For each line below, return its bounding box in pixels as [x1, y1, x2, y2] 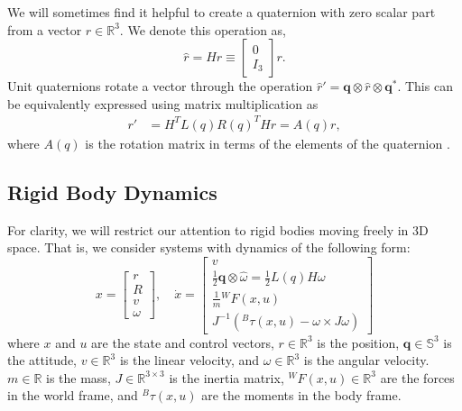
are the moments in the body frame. [201, 386, 402, 405]
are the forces [380, 368, 455, 387]
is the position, [317, 333, 400, 352]
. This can [397, 77, 453, 96]
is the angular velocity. [303, 351, 430, 370]
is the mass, [46, 368, 111, 387]
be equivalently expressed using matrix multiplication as [7, 94, 319, 113]
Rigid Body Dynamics [7, 178, 217, 205]
